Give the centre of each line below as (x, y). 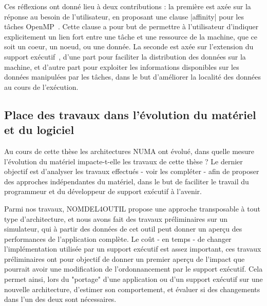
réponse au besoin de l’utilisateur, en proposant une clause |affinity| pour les (124, 16)
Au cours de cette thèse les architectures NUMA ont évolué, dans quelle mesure (129, 151)
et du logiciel (39, 130)
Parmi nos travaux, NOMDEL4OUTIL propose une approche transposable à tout (132, 208)
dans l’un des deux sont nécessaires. (60, 299)
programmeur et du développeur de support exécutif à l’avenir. (103, 191)
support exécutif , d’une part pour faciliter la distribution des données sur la (125, 56)
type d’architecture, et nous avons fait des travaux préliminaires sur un (116, 218)
